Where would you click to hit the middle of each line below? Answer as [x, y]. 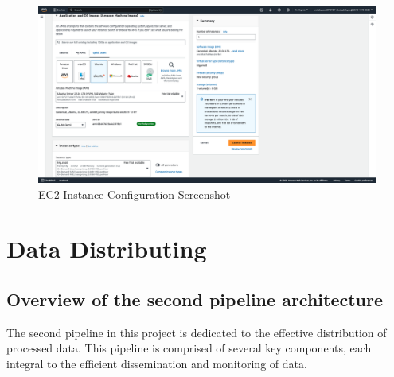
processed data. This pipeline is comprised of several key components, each [189, 348]
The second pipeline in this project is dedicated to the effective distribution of [197, 332]
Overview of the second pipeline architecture [195, 299]
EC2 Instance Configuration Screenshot [135, 194]
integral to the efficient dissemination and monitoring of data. [157, 363]
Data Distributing [107, 249]
